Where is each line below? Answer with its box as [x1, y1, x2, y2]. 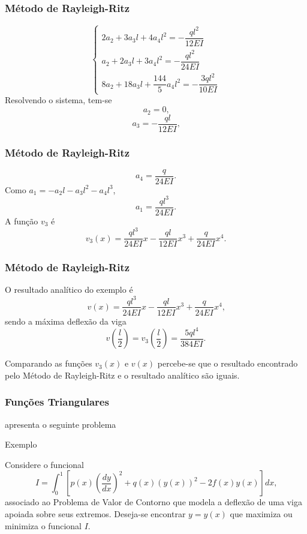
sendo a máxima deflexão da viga [5, 314, 127, 327]
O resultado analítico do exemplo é [5, 283, 133, 296]
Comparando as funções [5, 357, 92, 370]
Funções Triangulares [5, 394, 109, 409]
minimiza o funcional [5, 519, 82, 532]
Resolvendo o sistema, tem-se [5, 94, 112, 106]
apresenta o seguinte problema [5, 418, 116, 430]
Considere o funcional [5, 458, 84, 470]
